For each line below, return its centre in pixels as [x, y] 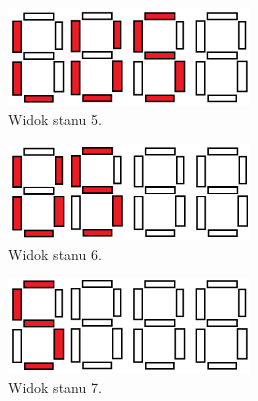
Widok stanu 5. [55, 119]
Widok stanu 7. [55, 386]
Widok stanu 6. [55, 253]
